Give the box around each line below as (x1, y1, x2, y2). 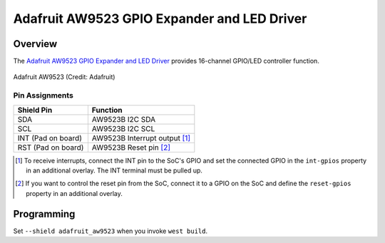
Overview (13, 38, 58, 50)
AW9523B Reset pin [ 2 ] (91, 143, 171, 152)
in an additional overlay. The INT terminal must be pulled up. (26, 166, 203, 175)
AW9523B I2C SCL (91, 123, 155, 133)
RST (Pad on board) (17, 143, 84, 152)
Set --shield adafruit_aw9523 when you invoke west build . (13, 227, 208, 235)
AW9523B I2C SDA (91, 114, 156, 124)
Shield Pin (17, 105, 53, 115)
